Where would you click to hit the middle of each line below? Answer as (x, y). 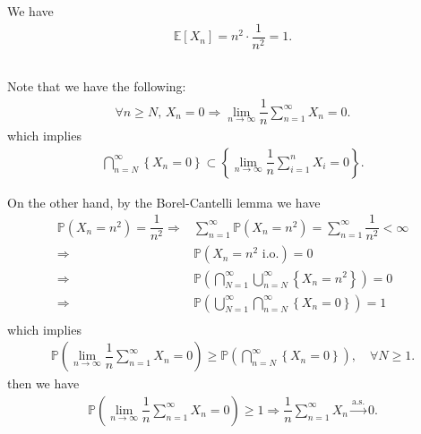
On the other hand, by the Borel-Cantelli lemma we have (164, 202)
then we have (43, 383)
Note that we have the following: (97, 86)
